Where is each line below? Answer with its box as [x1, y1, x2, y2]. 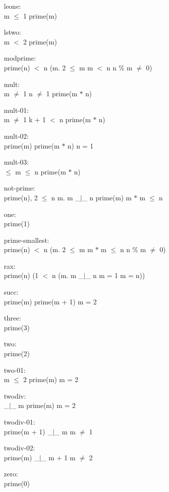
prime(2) [4, 348, 30, 359]
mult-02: [4, 130, 29, 141]
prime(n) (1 [4, 270, 38, 280]
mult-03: [4, 157, 29, 167]
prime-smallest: [4, 235, 49, 245]
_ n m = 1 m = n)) [85, 270, 145, 280]
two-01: [4, 364, 26, 375]
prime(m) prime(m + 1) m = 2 [4, 296, 97, 306]
